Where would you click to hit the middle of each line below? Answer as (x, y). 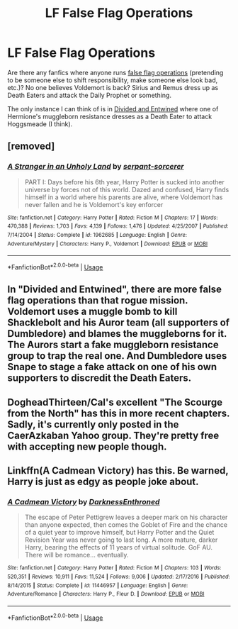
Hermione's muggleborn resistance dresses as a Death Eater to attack (110, 116)
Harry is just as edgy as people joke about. (103, 482)
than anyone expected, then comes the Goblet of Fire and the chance (126, 525)
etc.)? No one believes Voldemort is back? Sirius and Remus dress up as (113, 87)
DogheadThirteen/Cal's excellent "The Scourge (115, 402)
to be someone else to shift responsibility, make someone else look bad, (113, 80)
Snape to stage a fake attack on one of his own (112, 367)
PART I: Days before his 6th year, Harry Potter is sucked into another (125, 182)
